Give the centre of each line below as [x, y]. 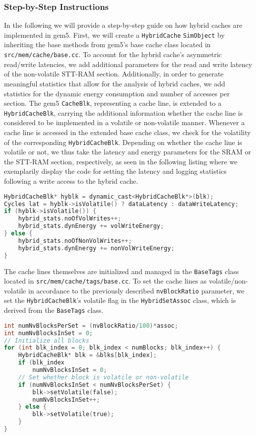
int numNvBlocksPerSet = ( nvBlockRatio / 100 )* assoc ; [91, 326]
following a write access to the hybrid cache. [71, 181]
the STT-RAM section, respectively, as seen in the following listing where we [121, 161]
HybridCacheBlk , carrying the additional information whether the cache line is [124, 112]
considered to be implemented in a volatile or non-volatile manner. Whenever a [125, 122]
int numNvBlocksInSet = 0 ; [49, 333]
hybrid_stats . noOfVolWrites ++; [70, 219]
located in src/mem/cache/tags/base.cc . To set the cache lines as [105, 281]
